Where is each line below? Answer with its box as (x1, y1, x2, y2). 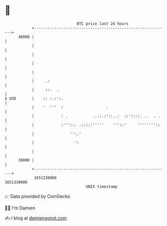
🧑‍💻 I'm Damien (5, 205, 36, 211)
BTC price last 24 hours (76, 21, 129, 26)
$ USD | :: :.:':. (5, 96, 64, 101)
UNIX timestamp (86, 184, 118, 189)
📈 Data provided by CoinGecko (5, 193, 70, 199)
